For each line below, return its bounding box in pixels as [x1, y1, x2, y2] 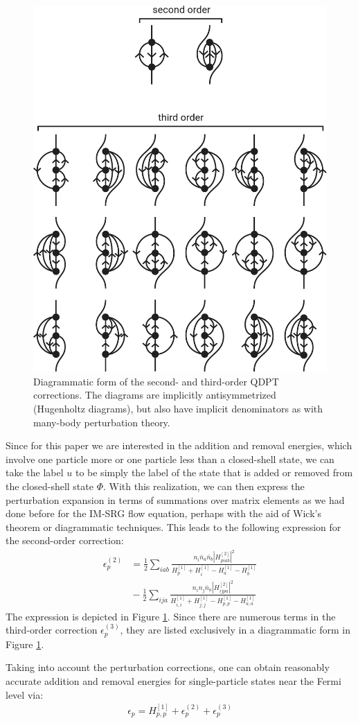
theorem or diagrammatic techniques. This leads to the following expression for [6, 519, 341, 534]
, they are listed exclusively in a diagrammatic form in [120, 622, 350, 637]
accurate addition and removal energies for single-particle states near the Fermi [6, 673, 341, 688]
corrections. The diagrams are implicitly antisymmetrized [33, 387, 276, 402]
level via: [6, 687, 44, 702]
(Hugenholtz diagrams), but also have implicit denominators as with [33, 401, 323, 415]
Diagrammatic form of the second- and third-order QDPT [33, 374, 279, 388]
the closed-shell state [6, 478, 93, 493]
